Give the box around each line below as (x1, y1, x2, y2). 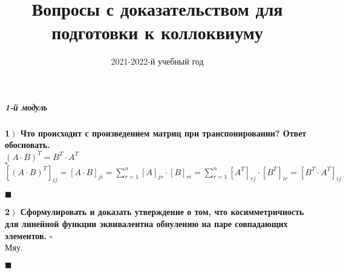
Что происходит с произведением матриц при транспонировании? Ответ (20, 126, 307, 139)
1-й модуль (5, 100, 48, 113)
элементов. (5, 229, 47, 242)
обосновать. (5, 138, 50, 151)
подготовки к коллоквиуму (51, 20, 263, 45)
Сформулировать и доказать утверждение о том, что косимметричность (20, 205, 304, 218)
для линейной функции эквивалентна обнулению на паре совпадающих (5, 217, 288, 230)
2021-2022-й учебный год (111, 55, 204, 68)
